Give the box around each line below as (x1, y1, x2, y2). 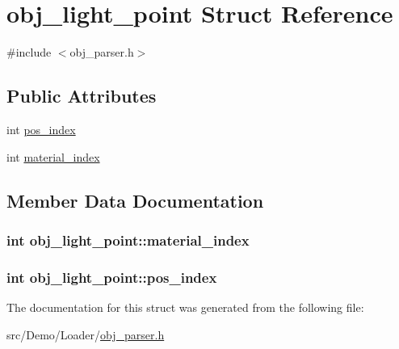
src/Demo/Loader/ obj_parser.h (6, 326, 165, 343)
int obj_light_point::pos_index (6, 267, 217, 287)
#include (6, 44, 52, 61)
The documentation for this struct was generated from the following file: (6, 298, 364, 315)
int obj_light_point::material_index (6, 229, 250, 250)
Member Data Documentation (6, 187, 264, 212)
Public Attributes (6, 83, 157, 108)
